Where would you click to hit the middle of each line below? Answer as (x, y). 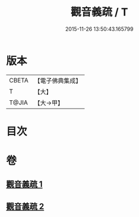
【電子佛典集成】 (58, 81)
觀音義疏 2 (25, 206)
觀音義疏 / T (99, 12)
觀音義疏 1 (25, 184)
